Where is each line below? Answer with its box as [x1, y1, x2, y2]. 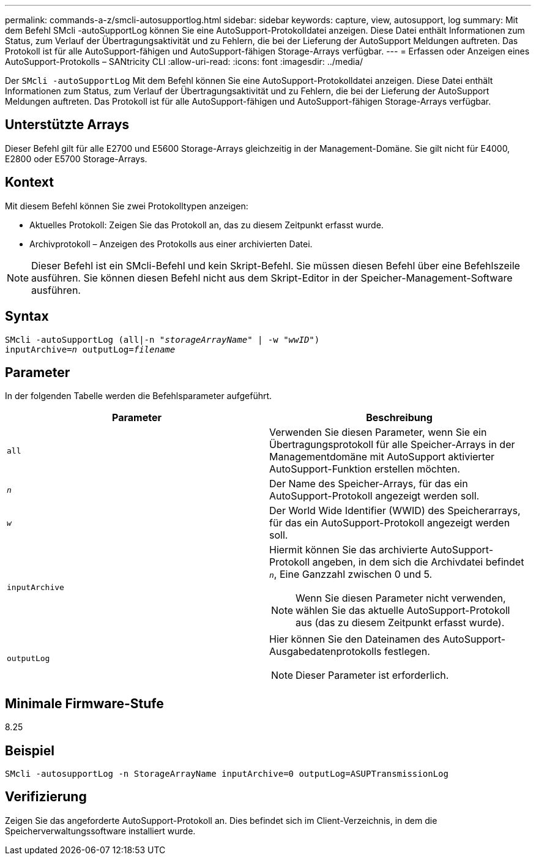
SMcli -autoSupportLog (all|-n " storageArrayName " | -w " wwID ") [5, 334, 320, 345]
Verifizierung [5, 789, 87, 805]
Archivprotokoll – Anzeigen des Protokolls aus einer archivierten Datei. [29, 238, 313, 249]
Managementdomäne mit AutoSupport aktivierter [269, 451, 495, 463]
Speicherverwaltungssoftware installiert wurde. [5, 825, 196, 836]
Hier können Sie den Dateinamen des [269, 633, 440, 646]
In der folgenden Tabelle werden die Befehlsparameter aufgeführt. [5, 391, 272, 402]
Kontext [5, 174, 54, 190]
